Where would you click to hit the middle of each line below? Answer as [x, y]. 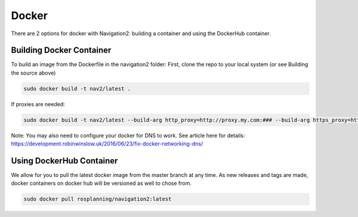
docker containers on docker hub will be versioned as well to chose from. [101, 183]
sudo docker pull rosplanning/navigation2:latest [98, 199]
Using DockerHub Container [64, 161]
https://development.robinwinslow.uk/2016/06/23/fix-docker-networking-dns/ [107, 144]
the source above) [33, 73]
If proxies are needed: [38, 104]
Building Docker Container [61, 50]
